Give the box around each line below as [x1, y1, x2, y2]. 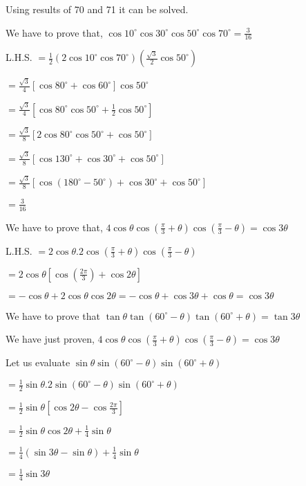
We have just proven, [6, 332, 95, 346]
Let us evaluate [6, 355, 70, 370]
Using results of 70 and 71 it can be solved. [6, 2, 189, 16]
